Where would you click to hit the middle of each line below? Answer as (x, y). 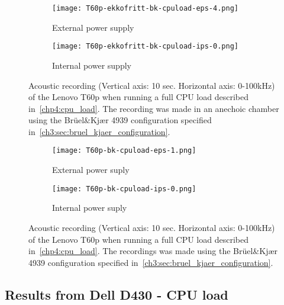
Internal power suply (90, 208)
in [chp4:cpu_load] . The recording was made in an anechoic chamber (154, 108)
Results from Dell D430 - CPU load (117, 294)
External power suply (91, 170)
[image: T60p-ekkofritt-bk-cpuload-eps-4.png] (145, 8)
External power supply (93, 27)
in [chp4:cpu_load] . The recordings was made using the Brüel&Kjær (153, 251)
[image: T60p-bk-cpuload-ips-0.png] (124, 189)
